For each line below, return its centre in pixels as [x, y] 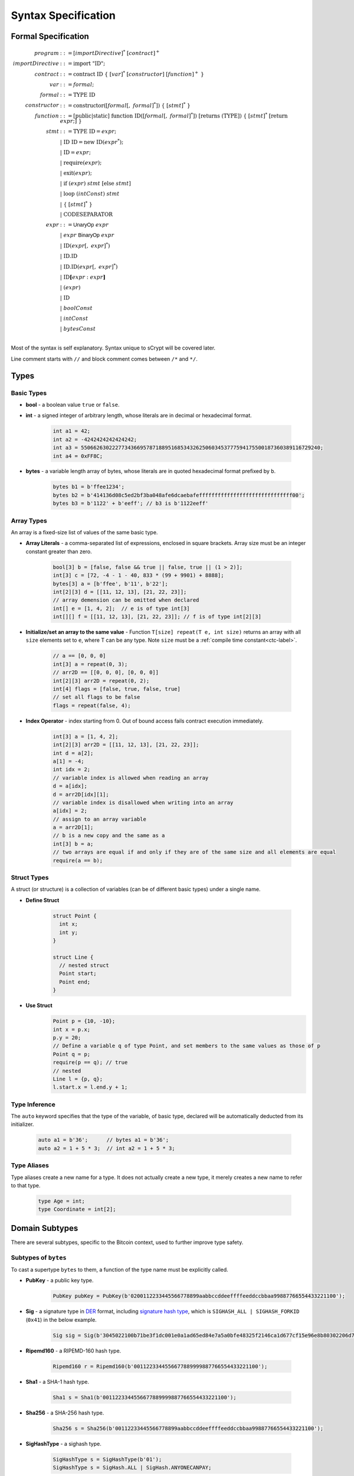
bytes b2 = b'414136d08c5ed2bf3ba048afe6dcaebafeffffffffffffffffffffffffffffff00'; [179, 495]
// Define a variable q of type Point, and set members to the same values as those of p [187, 1046]
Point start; [78, 974]
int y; [69, 932]
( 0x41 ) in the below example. [61, 1320]
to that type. [26, 1185]
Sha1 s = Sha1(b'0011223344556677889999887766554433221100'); [145, 1397]
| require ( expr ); [81, 163]
